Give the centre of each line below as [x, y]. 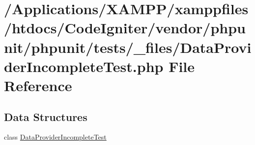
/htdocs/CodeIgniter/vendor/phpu [125, 28]
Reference [38, 85]
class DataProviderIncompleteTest [55, 137]
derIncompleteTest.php [84, 66]
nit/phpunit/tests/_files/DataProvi [128, 47]
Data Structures [46, 116]
